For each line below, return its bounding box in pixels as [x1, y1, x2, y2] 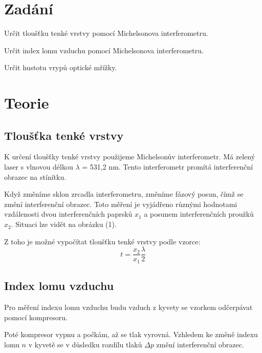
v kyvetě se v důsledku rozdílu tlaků [28, 339, 142, 349]
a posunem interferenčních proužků [144, 209, 254, 219]
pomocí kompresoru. [4, 312, 68, 322]
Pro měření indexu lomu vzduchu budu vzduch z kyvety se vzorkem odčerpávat [4, 301, 253, 312]
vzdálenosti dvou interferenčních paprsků [4, 209, 133, 219]
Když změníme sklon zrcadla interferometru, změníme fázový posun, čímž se [4, 189, 244, 199]
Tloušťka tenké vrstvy [4, 127, 124, 143]
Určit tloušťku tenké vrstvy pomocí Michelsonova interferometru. [4, 28, 208, 38]
